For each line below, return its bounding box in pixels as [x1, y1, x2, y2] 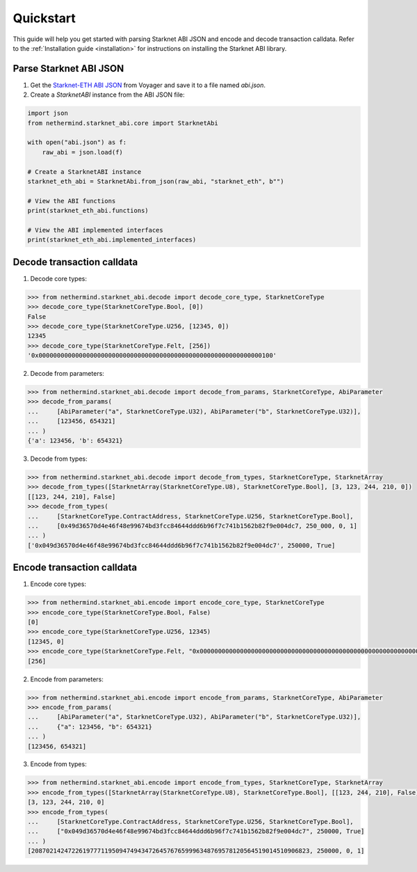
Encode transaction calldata [13, 562, 138, 573]
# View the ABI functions [27, 197, 116, 205]
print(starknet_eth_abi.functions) [27, 207, 149, 215]
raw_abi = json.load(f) [42, 148, 123, 156]
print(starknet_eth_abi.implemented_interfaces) [27, 236, 197, 244]
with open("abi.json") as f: [27, 138, 127, 146]
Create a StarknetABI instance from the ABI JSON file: [30, 90, 185, 99]
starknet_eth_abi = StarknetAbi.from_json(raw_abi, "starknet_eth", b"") [27, 177, 284, 185]
